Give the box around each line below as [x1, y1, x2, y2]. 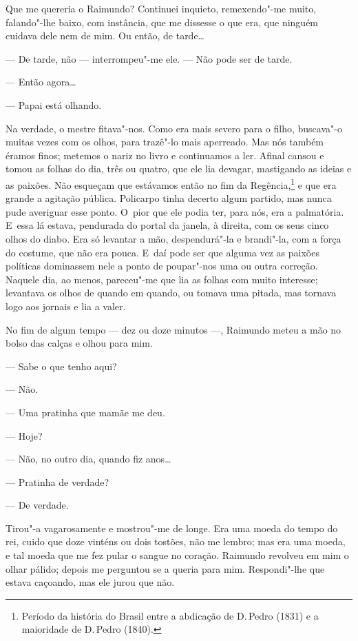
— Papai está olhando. [6, 97, 102, 112]
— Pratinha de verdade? [6, 474, 109, 489]
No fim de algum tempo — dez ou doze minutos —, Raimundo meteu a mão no [6, 322, 341, 336]
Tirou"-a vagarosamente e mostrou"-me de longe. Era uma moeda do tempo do [6, 520, 338, 535]
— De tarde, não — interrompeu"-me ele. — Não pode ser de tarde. [6, 51, 293, 65]
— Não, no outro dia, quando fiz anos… [6, 451, 171, 466]
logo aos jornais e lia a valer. [6, 298, 126, 313]
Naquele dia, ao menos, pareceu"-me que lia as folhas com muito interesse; [6, 272, 318, 286]
